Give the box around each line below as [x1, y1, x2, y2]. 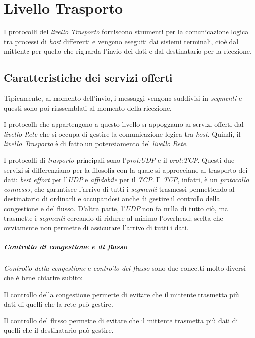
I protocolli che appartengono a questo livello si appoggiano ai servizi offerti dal [4, 119, 244, 129]
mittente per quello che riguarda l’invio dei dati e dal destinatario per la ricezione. [4, 46, 252, 56]
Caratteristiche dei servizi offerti [4, 70, 173, 85]
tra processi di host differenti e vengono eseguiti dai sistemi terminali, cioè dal [4, 36, 239, 46]
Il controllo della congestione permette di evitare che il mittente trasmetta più [4, 289, 239, 299]
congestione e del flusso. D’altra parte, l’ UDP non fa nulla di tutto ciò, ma [4, 203, 228, 214]
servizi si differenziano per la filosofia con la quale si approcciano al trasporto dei [4, 164, 248, 175]
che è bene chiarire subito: [4, 272, 83, 282]
